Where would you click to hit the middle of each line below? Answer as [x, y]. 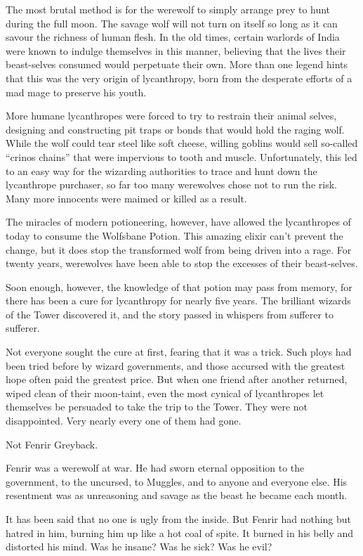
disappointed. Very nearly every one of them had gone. [124, 421]
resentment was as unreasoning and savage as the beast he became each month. [177, 495]
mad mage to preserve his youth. [76, 92]
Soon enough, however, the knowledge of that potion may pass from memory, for [179, 286]
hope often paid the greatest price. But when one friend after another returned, [177, 379]
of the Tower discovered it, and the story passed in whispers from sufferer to [170, 314]
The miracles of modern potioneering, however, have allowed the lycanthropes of [178, 222]
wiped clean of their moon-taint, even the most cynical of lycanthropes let [165, 393]
